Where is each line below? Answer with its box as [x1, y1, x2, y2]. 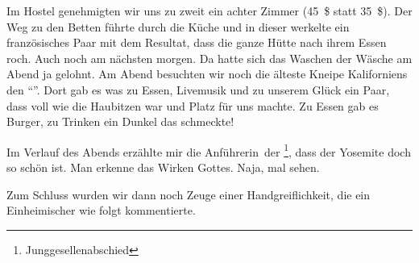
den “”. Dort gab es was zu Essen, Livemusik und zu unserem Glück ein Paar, [6, 81, 390, 98]
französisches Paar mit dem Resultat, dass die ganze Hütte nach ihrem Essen [6, 34, 387, 51]
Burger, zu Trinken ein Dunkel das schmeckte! [6, 113, 234, 130]
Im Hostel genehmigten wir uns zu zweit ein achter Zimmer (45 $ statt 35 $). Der [6, 2, 413, 19]
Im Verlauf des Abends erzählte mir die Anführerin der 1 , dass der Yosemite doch [6, 140, 411, 160]
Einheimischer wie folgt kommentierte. [6, 202, 196, 219]
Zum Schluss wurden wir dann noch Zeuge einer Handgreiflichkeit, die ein [6, 186, 371, 202]
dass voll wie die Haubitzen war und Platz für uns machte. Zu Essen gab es [6, 97, 379, 114]
